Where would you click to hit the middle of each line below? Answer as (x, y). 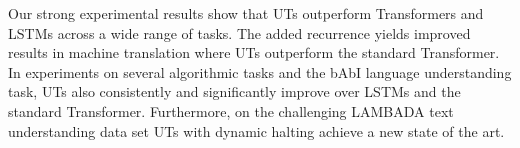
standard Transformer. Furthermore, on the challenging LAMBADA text (231, 110)
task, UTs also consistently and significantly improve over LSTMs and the (234, 91)
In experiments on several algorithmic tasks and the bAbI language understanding (260, 71)
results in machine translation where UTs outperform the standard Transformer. (254, 52)
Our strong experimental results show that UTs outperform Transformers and (246, 13)
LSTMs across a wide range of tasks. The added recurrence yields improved (239, 32)
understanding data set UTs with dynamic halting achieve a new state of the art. (256, 130)
